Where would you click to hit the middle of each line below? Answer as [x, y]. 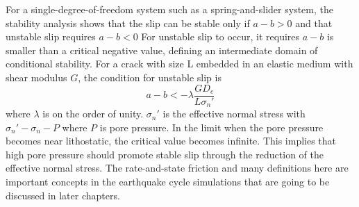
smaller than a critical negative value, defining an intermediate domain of [162, 50]
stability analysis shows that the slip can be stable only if [128, 23]
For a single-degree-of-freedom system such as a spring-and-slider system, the [169, 9]
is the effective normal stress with [234, 114]
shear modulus [36, 77]
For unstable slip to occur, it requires [220, 36]
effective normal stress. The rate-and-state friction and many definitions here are [177, 168]
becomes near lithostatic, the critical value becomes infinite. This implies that [171, 141]
